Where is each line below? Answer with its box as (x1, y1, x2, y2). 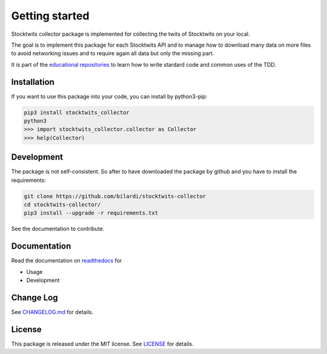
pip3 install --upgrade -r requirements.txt (24, 210, 159, 216)
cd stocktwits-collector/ (24, 201, 101, 209)
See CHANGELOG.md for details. (11, 309, 94, 316)
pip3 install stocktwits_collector (24, 109, 130, 116)
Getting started (11, 9, 90, 22)
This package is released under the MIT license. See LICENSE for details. (11, 340, 194, 347)
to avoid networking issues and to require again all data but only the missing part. (11, 50, 214, 57)
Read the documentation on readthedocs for (11, 257, 122, 264)
